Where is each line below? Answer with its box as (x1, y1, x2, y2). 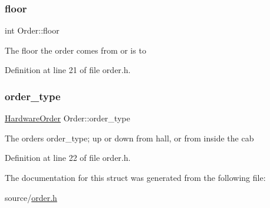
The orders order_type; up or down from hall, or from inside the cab (5, 131, 254, 144)
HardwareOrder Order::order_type (5, 112, 130, 124)
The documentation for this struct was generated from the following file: (5, 171, 266, 183)
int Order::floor (5, 24, 60, 37)
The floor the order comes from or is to (5, 44, 146, 56)
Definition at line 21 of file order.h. (5, 64, 131, 76)
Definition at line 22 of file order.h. (5, 151, 131, 164)
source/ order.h (5, 191, 57, 203)
